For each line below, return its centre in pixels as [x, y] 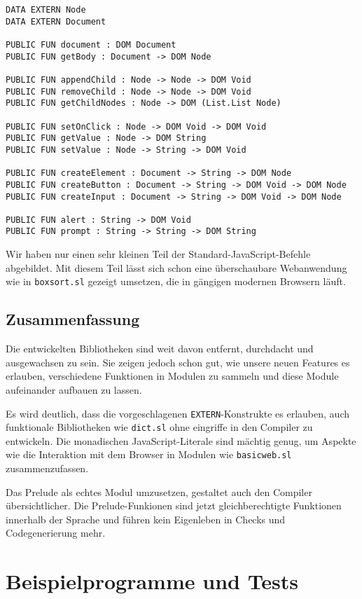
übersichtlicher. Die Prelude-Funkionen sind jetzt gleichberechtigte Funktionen [174, 505]
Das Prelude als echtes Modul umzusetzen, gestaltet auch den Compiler [159, 491]
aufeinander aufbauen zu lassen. [74, 389]
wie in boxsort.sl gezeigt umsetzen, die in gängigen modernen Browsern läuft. [176, 281]
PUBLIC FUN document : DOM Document [91, 44]
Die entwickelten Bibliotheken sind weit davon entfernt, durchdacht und [160, 349]
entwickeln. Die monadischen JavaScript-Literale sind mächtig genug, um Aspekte [181, 440]
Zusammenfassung [73, 319]
